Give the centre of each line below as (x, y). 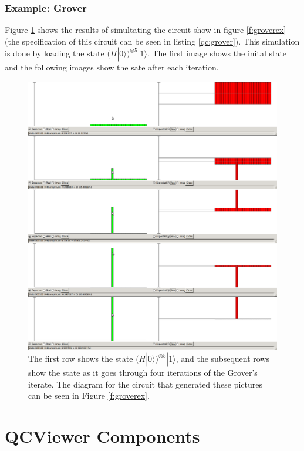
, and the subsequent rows (222, 359)
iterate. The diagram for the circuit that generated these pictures (145, 384)
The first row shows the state (81, 359)
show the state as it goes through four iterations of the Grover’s (143, 373)
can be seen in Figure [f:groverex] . (89, 396)
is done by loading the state (55, 53)
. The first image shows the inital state (217, 53)
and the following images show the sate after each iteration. (112, 67)
